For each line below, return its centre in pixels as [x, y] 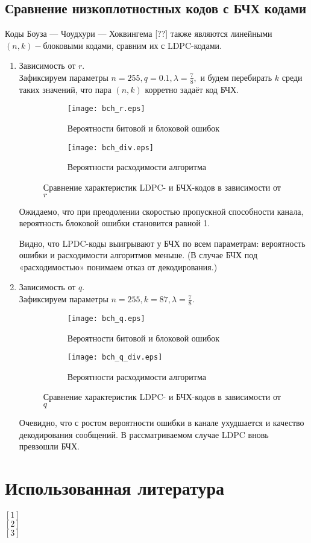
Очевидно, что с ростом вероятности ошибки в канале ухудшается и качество [162, 422]
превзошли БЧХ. [49, 446]
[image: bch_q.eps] [106, 318]
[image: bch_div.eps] [110, 148]
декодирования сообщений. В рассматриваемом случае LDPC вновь [144, 434]
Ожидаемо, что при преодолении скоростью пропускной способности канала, [161, 211]
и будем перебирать [236, 77]
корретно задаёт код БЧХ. [192, 89]
